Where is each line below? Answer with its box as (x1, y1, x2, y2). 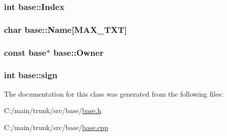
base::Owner (53, 46, 104, 58)
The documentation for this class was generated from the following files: (4, 88, 224, 99)
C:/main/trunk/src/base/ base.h (4, 105, 102, 116)
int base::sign (4, 69, 58, 81)
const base (4, 46, 46, 58)
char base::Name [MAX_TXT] (4, 23, 127, 35)
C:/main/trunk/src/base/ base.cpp (4, 122, 109, 132)
